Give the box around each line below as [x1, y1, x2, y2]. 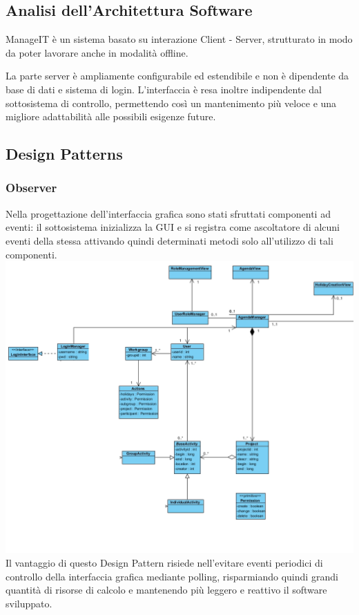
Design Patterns [6, 143, 123, 164]
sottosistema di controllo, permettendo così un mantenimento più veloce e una [6, 95, 337, 110]
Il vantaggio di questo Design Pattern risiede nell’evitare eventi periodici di [6, 556, 323, 570]
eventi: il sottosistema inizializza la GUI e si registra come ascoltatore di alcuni [6, 220, 340, 234]
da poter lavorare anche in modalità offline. [6, 45, 188, 59]
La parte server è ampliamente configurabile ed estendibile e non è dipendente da [6, 68, 349, 83]
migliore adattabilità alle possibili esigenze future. [6, 109, 216, 124]
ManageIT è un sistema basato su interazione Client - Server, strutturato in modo [6, 32, 353, 46]
